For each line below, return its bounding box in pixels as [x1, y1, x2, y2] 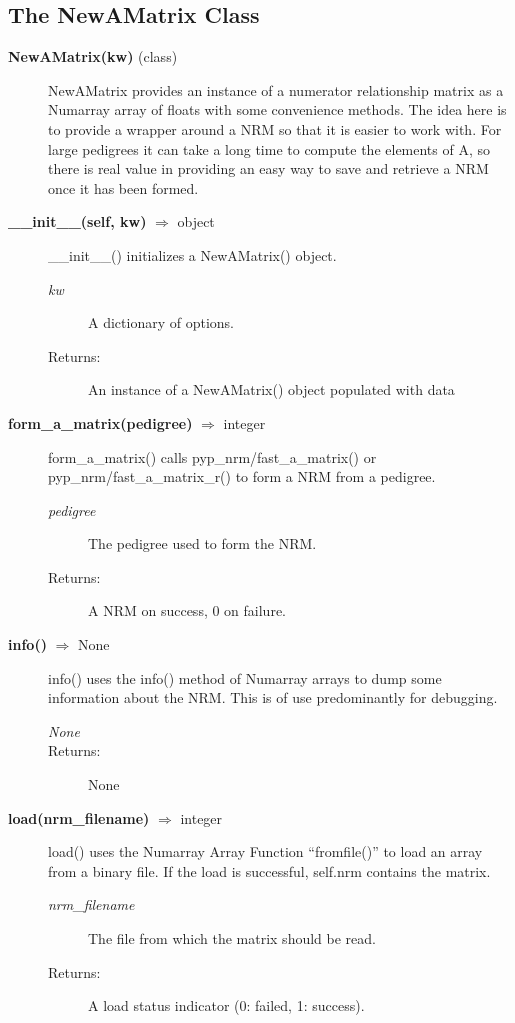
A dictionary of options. [88, 312, 234, 333]
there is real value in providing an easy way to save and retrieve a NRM [48, 158, 489, 179]
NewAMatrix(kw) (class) [8, 46, 178, 67]
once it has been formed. [48, 177, 199, 198]
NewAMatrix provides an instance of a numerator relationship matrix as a [48, 79, 504, 100]
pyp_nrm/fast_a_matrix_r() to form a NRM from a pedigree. [48, 466, 436, 487]
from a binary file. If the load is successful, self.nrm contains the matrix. [48, 860, 491, 881]
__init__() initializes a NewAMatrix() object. [48, 244, 337, 265]
